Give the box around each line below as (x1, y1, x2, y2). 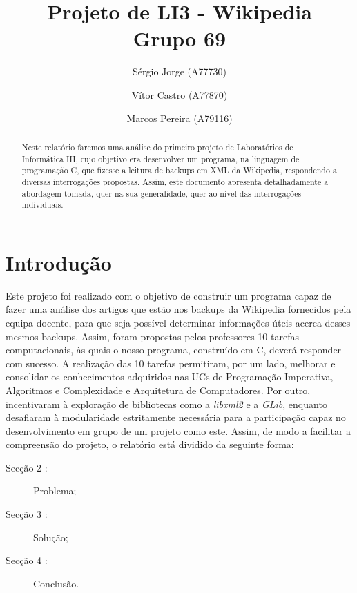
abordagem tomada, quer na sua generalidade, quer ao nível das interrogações (21, 187, 302, 199)
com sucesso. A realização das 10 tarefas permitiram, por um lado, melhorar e (6, 356, 336, 370)
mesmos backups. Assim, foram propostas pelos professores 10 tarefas (6, 329, 299, 343)
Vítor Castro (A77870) (131, 87, 228, 101)
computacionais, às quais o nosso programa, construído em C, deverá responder (6, 342, 342, 357)
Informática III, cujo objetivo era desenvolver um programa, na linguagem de (21, 153, 300, 164)
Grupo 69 (133, 24, 226, 52)
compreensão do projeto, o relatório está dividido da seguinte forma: (6, 437, 294, 451)
